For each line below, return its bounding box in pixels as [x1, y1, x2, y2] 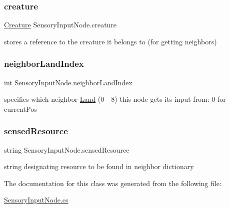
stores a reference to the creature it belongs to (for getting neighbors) [4, 36, 217, 46]
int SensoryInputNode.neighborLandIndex [4, 77, 132, 87]
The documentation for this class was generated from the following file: [4, 178, 221, 188]
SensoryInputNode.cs [4, 195, 68, 205]
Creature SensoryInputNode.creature [4, 19, 117, 30]
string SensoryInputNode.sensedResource [4, 144, 129, 155]
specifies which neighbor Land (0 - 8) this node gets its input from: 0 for [4, 94, 226, 104]
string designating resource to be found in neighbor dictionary [4, 161, 194, 172]
